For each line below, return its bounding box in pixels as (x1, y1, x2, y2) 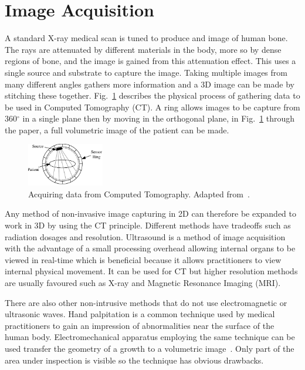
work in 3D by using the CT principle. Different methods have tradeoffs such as (5, 219, 291, 231)
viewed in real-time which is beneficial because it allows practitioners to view (5, 253, 282, 265)
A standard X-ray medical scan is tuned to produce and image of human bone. (5, 32, 288, 44)
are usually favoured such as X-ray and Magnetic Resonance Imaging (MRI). (5, 277, 281, 289)
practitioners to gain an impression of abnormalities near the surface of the (5, 319, 274, 331)
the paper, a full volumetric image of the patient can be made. (5, 123, 229, 136)
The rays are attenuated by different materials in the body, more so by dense (5, 43, 282, 55)
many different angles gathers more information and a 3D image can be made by (5, 78, 294, 90)
